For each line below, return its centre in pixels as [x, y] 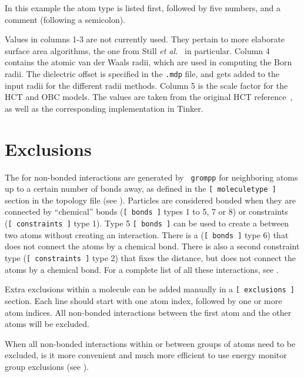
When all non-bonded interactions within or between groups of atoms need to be [150, 343]
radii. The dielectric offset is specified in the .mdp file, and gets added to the [142, 73]
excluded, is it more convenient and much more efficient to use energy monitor [146, 355]
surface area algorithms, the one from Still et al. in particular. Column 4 [137, 50]
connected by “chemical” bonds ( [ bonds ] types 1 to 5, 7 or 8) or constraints [146, 211]
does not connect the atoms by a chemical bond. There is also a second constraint [152, 246]
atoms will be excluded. [47, 324]
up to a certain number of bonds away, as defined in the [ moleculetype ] [141, 188]
